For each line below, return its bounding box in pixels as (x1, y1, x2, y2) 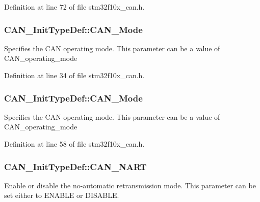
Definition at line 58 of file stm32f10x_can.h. (4, 139, 145, 149)
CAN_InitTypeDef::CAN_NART (4, 160, 147, 173)
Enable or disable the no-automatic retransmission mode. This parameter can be (4, 180, 256, 190)
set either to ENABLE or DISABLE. (4, 190, 119, 200)
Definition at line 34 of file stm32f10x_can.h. (4, 70, 145, 80)
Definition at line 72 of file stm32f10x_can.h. (4, 2, 145, 12)
